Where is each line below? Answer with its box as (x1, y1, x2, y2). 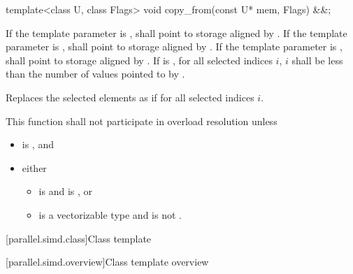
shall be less (291, 52, 343, 67)
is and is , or (38, 184, 93, 199)
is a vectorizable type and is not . (38, 207, 182, 222)
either (22, 160, 47, 175)
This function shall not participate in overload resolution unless (6, 113, 278, 128)
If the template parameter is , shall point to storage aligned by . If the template (6, 25, 347, 40)
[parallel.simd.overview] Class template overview (6, 254, 209, 269)
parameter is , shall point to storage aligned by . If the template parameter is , (6, 39, 343, 54)
